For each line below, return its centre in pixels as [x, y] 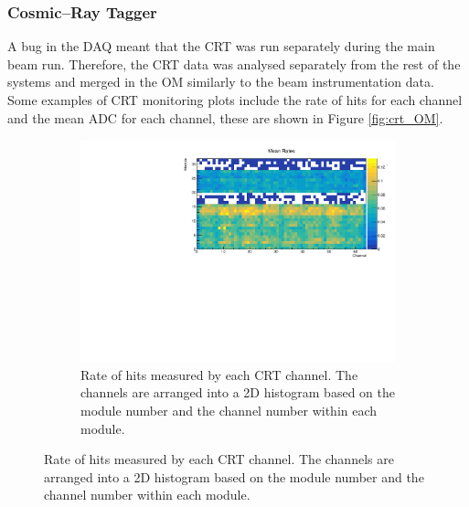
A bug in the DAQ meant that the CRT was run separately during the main [221, 46]
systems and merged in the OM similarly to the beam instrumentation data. [221, 82]
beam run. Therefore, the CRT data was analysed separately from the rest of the [234, 63]
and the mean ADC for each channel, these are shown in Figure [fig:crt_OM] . [225, 117]
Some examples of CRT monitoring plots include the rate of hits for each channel [235, 100]
